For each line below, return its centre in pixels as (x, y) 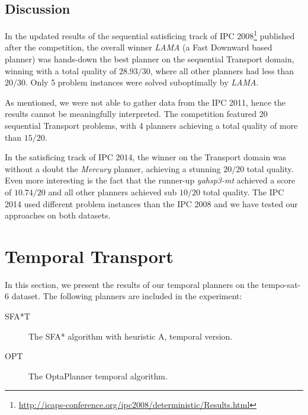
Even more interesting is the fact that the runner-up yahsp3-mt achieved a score (150, 180)
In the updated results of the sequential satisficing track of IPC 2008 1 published (150, 35)
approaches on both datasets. (58, 215)
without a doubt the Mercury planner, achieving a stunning (113, 168)
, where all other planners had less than (222, 70)
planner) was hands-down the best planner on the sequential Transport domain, (150, 59)
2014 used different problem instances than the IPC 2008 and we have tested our (151, 203)
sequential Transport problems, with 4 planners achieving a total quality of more (151, 126)
